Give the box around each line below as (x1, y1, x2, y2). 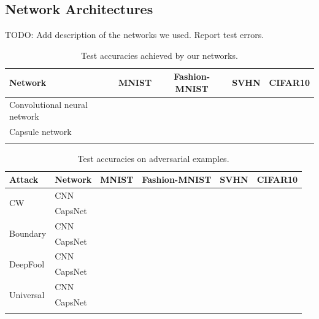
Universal (9, 288, 45, 301)
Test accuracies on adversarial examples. (77, 152, 229, 164)
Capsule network (9, 125, 72, 138)
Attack (9, 173, 39, 186)
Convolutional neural (9, 98, 88, 110)
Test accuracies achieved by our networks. (81, 48, 238, 61)
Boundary (9, 227, 47, 240)
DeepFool (9, 257, 45, 270)
